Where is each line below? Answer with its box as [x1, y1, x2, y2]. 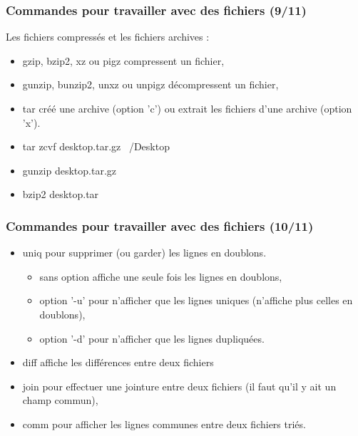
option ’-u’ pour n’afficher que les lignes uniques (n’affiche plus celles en [39, 293, 353, 308]
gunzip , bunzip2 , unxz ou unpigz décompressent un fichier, [22, 77, 279, 92]
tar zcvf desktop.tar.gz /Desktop [22, 139, 170, 154]
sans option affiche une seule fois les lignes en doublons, [39, 269, 282, 284]
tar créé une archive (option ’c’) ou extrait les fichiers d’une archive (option [22, 101, 352, 115]
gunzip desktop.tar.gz [22, 162, 116, 177]
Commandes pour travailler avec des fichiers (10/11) [6, 217, 314, 234]
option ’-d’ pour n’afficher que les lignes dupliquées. [39, 331, 265, 346]
